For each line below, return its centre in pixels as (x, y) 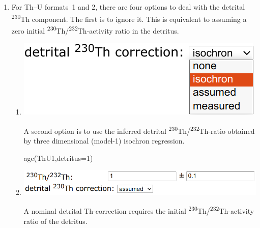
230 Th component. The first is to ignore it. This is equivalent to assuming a (129, 18)
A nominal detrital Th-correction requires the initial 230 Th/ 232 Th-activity (139, 210)
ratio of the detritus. (55, 221)
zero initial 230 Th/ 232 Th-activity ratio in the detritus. (95, 30)
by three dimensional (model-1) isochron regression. (104, 140)
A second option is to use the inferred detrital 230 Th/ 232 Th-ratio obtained (139, 130)
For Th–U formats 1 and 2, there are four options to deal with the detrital (128, 7)
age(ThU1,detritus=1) (58, 158)
